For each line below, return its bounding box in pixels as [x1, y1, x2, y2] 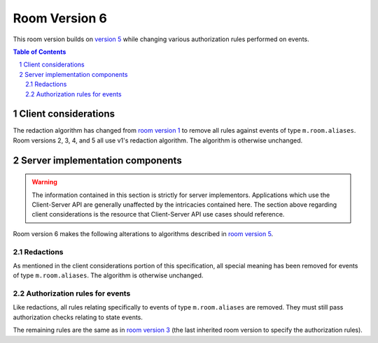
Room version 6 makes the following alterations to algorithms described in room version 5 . [13, 229, 274, 238]
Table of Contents [13, 48, 66, 56]
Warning [31, 178, 57, 187]
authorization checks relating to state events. [13, 313, 143, 321]
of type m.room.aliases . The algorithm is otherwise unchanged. [13, 271, 204, 279]
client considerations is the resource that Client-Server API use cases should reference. [31, 210, 285, 219]
